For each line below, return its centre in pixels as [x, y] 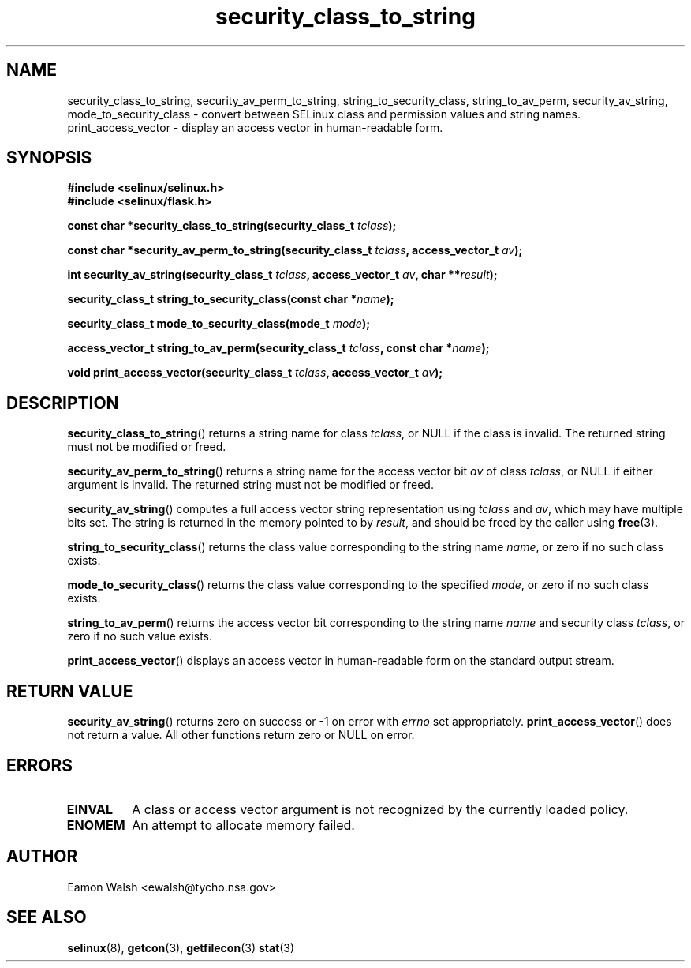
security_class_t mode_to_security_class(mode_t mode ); [219, 324]
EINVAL [90, 809]
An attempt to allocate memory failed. [243, 825]
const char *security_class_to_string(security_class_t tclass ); [232, 226]
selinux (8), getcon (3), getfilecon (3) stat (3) [181, 947]
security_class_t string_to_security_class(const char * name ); [231, 299]
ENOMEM [96, 825]
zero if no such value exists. [140, 636]
